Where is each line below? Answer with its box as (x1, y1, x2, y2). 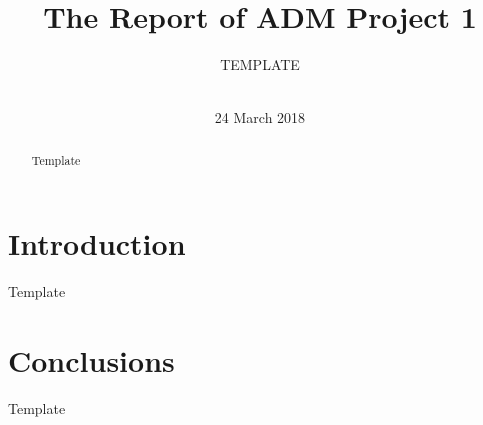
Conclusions (8, 340, 175, 381)
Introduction (8, 223, 186, 264)
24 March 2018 (214, 107, 306, 128)
